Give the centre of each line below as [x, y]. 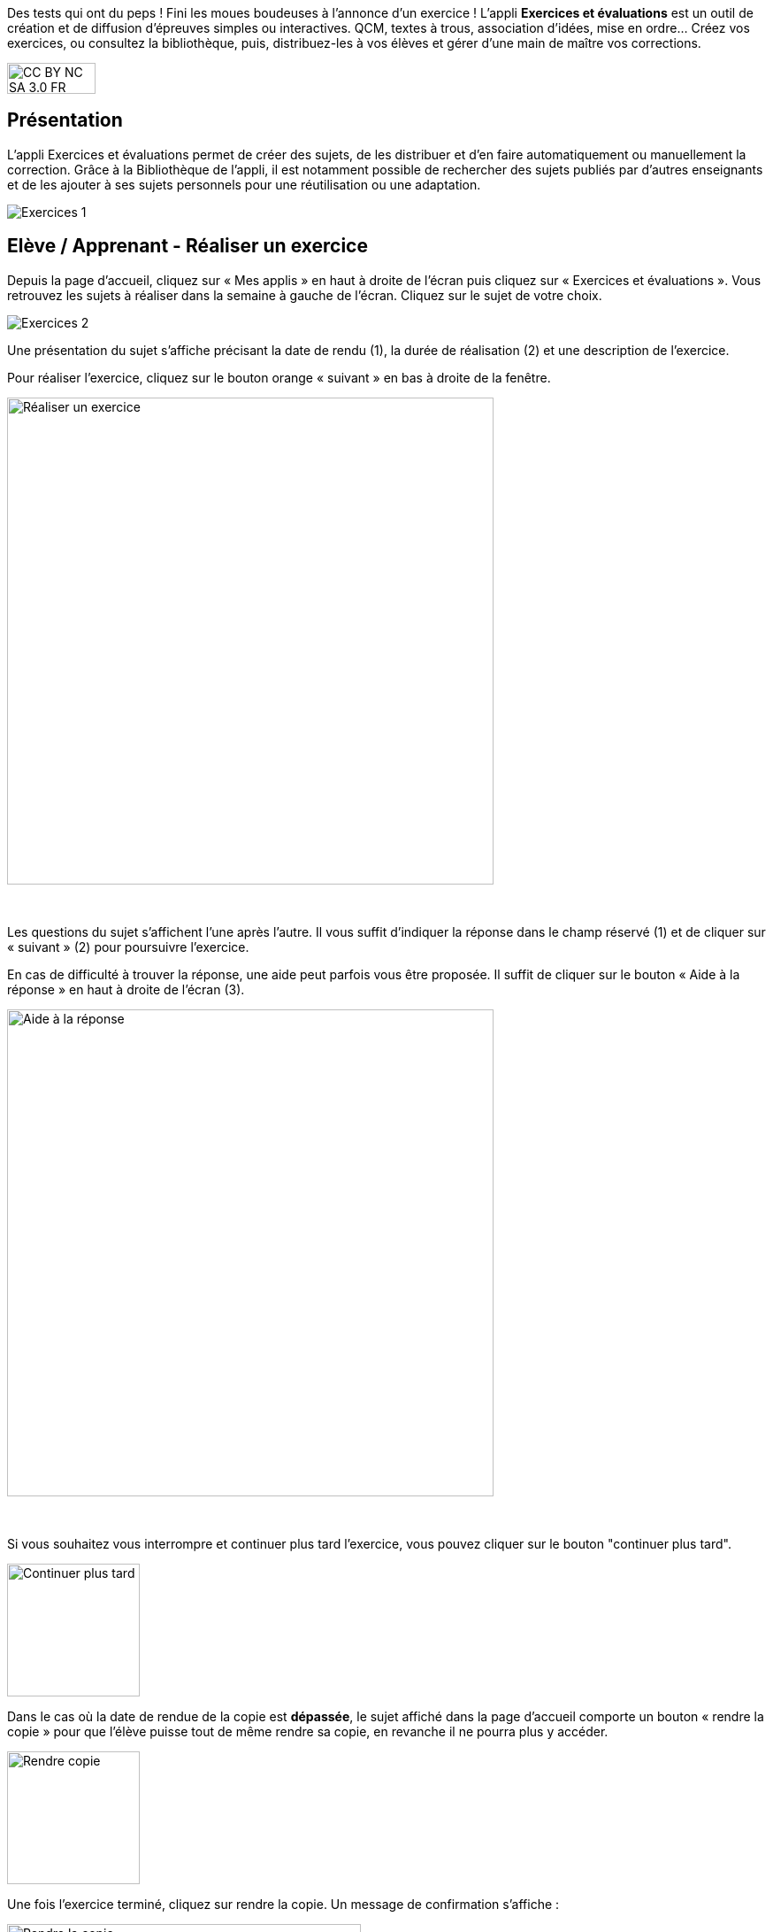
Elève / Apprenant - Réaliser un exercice [188, 246]
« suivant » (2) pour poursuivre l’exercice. [128, 947]
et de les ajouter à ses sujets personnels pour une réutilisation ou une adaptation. [244, 184]
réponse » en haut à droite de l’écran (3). [126, 989]
